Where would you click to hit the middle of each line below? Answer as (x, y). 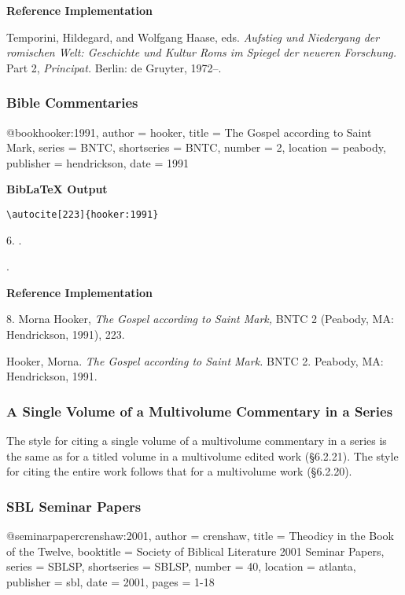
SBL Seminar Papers (74, 506)
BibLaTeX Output (57, 189)
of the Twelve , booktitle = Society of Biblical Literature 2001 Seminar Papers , (195, 551)
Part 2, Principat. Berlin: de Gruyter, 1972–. (114, 67)
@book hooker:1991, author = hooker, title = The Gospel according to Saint (189, 132)
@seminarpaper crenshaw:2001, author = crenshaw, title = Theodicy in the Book (200, 535)
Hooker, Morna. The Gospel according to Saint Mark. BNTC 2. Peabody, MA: (195, 360)
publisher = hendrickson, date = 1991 (98, 162)
